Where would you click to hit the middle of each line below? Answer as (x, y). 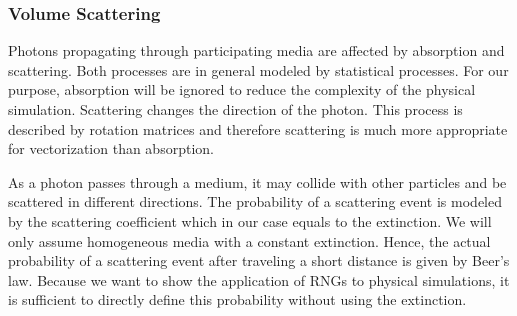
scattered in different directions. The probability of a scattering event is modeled (255, 201)
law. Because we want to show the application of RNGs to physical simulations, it (259, 279)
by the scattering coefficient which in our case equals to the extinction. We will (250, 220)
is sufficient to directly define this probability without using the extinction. (237, 299)
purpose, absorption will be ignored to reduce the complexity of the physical (242, 89)
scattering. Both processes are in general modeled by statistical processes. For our (258, 69)
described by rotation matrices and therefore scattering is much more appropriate (258, 128)
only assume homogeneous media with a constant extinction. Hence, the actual (249, 240)
